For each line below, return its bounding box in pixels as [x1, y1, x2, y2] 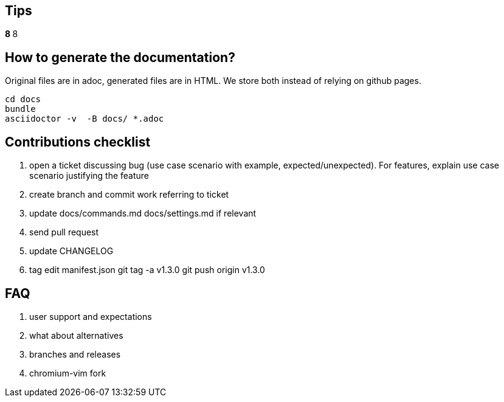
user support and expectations [29, 311, 152, 322]
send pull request [29, 227, 99, 238]
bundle [5, 104, 36, 114]
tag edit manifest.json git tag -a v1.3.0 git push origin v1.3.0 [29, 265, 265, 276]
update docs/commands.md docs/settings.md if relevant [29, 208, 257, 219]
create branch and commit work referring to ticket [29, 189, 229, 200]
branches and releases [29, 348, 121, 359]
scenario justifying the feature [29, 170, 150, 181]
